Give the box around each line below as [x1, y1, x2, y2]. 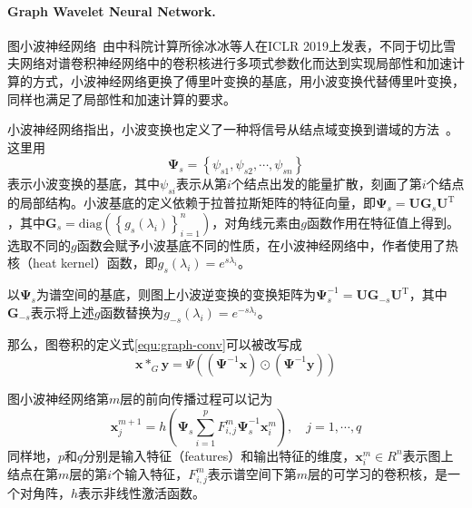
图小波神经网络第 [7, 389, 109, 408]
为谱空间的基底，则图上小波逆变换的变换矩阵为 [35, 285, 316, 304]
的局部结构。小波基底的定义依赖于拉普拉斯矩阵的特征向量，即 [7, 193, 376, 212]
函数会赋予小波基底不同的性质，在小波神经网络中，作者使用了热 [76, 235, 458, 254]
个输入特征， [112, 464, 189, 483]
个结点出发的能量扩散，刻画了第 [231, 174, 422, 193]
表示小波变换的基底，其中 [7, 174, 160, 193]
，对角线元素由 [211, 212, 301, 231]
